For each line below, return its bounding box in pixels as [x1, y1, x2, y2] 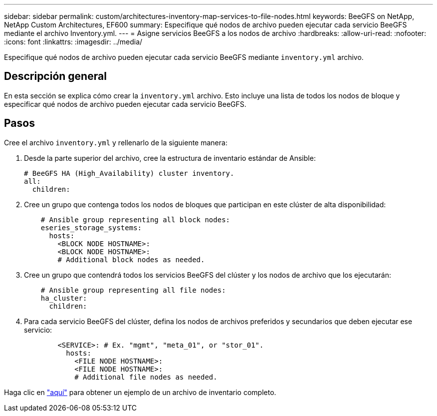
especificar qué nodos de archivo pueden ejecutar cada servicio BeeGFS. [4, 99, 246, 108]
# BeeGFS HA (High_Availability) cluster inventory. [24, 169, 234, 177]
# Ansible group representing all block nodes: [40, 215, 230, 224]
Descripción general [4, 70, 107, 83]
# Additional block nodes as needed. [57, 255, 205, 264]
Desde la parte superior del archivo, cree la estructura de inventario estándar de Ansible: [24, 153, 316, 162]
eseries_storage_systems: [40, 223, 142, 232]
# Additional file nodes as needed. [74, 373, 218, 381]
